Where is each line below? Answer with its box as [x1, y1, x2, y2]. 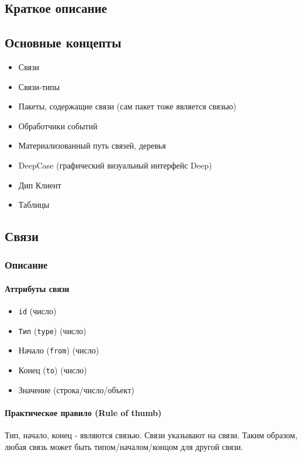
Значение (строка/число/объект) [18, 383, 134, 396]
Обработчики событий [18, 119, 98, 132]
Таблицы [18, 198, 50, 211]
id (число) [18, 305, 57, 317]
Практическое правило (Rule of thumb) [5, 406, 162, 418]
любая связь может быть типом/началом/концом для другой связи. [5, 440, 244, 452]
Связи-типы [18, 80, 60, 92]
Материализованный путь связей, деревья [18, 139, 166, 152]
